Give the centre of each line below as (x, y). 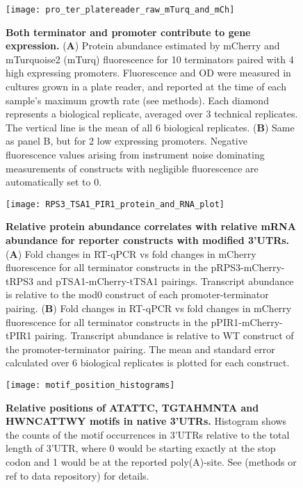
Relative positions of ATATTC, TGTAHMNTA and (132, 407)
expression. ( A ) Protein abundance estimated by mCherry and (143, 46)
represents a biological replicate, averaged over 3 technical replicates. (152, 114)
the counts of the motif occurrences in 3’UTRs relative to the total (148, 434)
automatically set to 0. (54, 182)
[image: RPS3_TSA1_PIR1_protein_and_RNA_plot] (115, 204)
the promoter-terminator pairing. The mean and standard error (140, 349)
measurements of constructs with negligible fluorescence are (132, 168)
